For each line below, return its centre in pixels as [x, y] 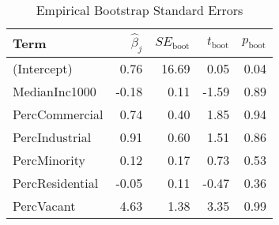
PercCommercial [58, 114]
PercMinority [49, 159]
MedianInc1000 [55, 91]
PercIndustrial [52, 137]
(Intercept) [43, 68]
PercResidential [56, 182]
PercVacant [44, 205]
